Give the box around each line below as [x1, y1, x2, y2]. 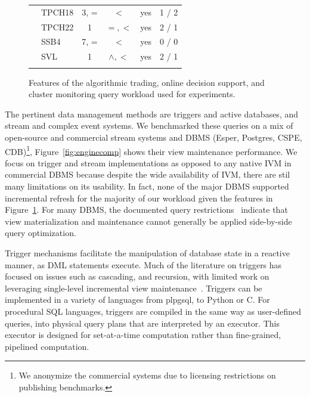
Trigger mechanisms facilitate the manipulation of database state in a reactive [5, 247, 290, 259]
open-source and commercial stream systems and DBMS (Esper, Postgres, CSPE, [5, 131, 302, 143]
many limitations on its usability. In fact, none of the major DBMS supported [5, 180, 289, 193]
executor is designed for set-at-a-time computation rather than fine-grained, [5, 328, 281, 341]
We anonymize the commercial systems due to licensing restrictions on [18, 369, 276, 382]
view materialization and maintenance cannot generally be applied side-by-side [5, 215, 292, 227]
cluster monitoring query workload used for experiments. [29, 88, 235, 100]
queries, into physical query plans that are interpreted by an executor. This [5, 317, 280, 329]
